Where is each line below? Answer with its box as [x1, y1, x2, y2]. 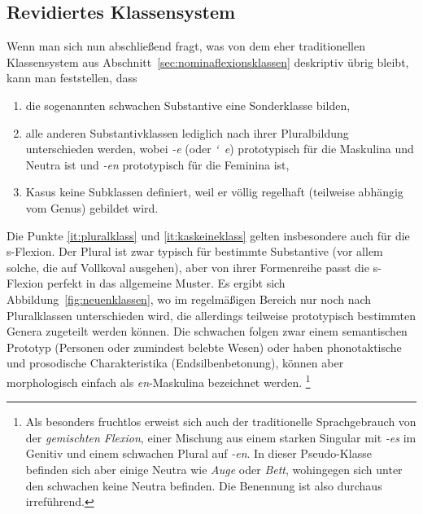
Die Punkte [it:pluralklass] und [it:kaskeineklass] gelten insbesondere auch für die [7, 226, 410, 244]
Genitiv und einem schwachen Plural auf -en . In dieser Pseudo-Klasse [25, 445, 372, 462]
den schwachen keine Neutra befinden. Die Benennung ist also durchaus [25, 477, 382, 494]
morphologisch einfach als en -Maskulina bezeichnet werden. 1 [7, 371, 311, 390]
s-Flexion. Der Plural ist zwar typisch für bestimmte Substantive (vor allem [7, 243, 383, 260]
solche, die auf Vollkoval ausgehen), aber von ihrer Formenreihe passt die [7, 258, 369, 275]
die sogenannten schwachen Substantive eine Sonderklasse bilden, [25, 96, 351, 113]
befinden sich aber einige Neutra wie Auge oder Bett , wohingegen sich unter [25, 460, 403, 477]
